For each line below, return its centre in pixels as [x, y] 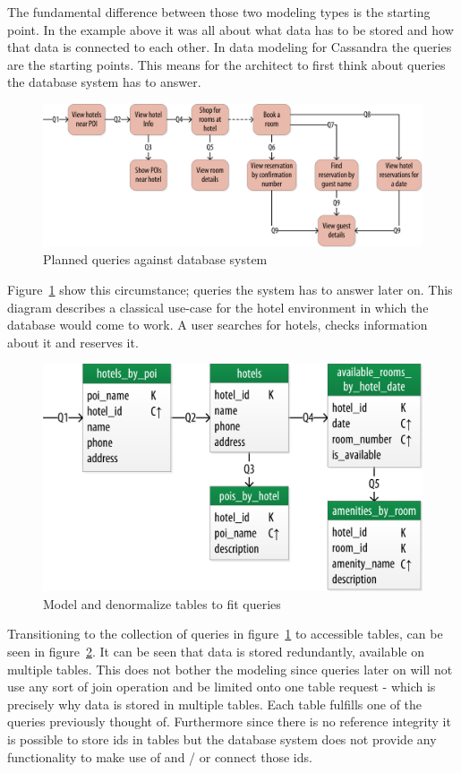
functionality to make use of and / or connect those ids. [160, 756]
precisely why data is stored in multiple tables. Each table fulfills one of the [215, 704]
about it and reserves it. [73, 342]
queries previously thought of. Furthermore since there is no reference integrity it [229, 721]
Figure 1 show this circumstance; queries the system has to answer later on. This [230, 289]
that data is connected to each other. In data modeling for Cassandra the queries [230, 47]
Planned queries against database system [155, 259]
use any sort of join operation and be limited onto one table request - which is [222, 687]
